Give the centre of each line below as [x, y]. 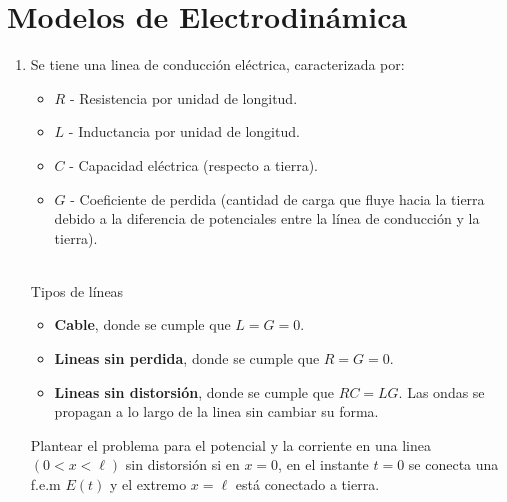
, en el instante [323, 464]
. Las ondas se [441, 391]
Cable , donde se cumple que [142, 324]
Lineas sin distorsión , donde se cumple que [194, 391]
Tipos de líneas [77, 290]
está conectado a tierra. [307, 484]
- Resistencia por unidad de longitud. [183, 97]
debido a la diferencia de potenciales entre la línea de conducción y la [267, 218]
